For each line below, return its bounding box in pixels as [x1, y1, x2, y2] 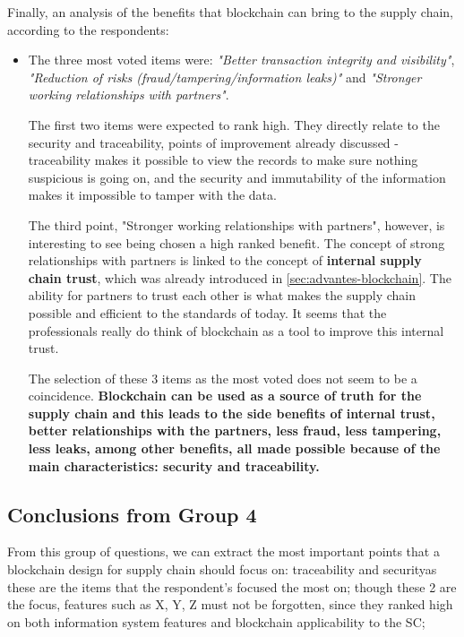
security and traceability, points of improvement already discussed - [28, 133, 399, 151]
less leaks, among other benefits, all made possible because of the [28, 439, 441, 458]
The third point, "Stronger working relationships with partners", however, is [28, 215, 445, 234]
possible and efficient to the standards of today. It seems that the [28, 303, 387, 322]
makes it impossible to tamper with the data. [28, 185, 277, 204]
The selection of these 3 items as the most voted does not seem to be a [28, 368, 417, 387]
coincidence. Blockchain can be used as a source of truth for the [28, 386, 422, 405]
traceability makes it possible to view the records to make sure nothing [28, 151, 418, 169]
